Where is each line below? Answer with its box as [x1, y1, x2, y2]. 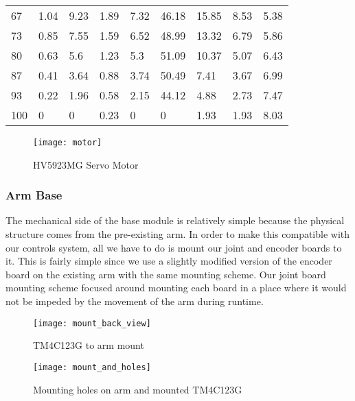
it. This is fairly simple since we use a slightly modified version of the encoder [5, 254, 332, 268]
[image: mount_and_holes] [33, 362, 151, 372]
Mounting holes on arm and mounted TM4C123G [33, 382, 242, 396]
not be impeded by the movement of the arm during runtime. [5, 294, 264, 308]
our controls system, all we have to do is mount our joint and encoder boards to [5, 240, 342, 254]
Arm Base [5, 186, 62, 204]
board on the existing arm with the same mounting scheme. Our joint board [5, 267, 326, 281]
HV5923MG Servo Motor [33, 157, 139, 171]
